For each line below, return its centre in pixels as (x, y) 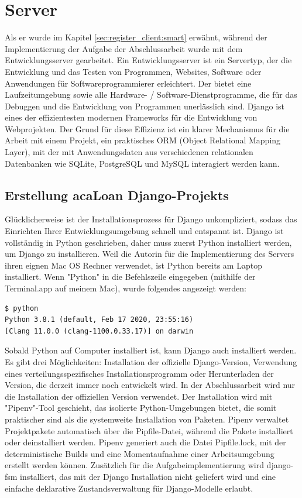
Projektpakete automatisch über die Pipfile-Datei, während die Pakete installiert (149, 430)
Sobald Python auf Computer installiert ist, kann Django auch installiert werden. (151, 350)
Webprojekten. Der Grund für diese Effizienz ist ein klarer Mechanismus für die (147, 128)
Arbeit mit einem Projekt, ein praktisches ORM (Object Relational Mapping (143, 140)
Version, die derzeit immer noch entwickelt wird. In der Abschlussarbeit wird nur (150, 385)
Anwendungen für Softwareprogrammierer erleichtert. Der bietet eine (128, 83)
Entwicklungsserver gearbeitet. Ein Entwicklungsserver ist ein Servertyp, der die (148, 60)
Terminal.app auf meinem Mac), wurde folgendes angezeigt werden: (126, 288)
